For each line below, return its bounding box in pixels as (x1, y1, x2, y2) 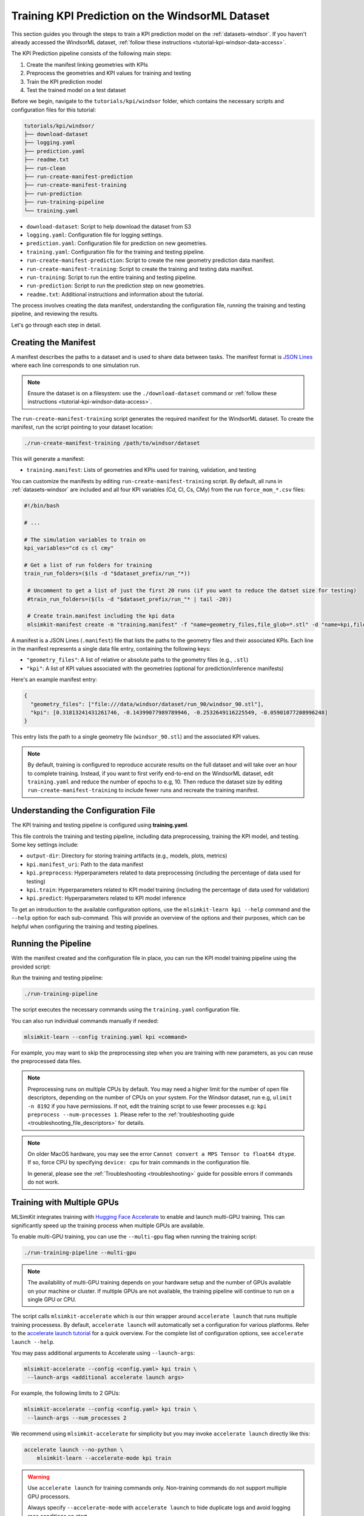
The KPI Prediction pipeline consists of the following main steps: (11, 50, 172, 57)
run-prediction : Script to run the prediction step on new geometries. (26, 282, 205, 289)
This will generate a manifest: (11, 455, 85, 463)
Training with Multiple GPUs (11, 1198, 120, 1208)
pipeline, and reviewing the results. (11, 310, 99, 318)
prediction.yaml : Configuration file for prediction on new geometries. (26, 240, 207, 247)
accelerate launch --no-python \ (24, 1446, 124, 1453)
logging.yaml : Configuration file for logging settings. (26, 231, 163, 238)
